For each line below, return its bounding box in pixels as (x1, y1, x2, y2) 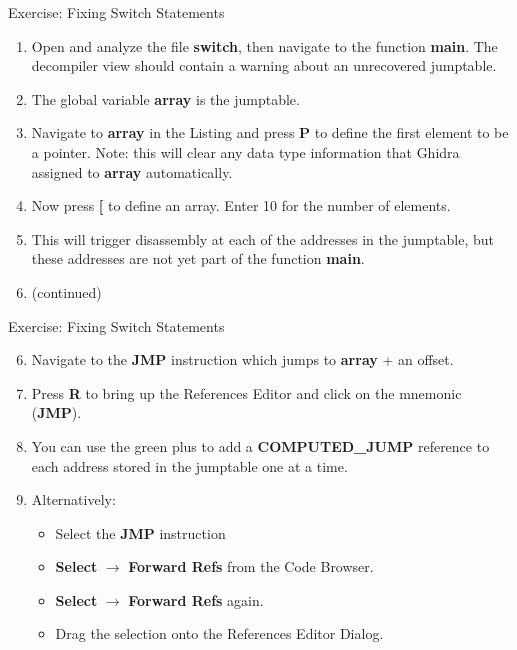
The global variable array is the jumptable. (31, 88, 300, 109)
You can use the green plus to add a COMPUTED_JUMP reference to (31, 435, 490, 456)
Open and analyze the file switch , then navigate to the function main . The (31, 35, 498, 56)
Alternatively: (31, 489, 116, 510)
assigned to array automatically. (31, 161, 233, 182)
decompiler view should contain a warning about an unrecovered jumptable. (31, 55, 497, 76)
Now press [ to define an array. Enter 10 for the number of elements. (31, 195, 451, 216)
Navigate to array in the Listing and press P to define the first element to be (31, 122, 509, 143)
